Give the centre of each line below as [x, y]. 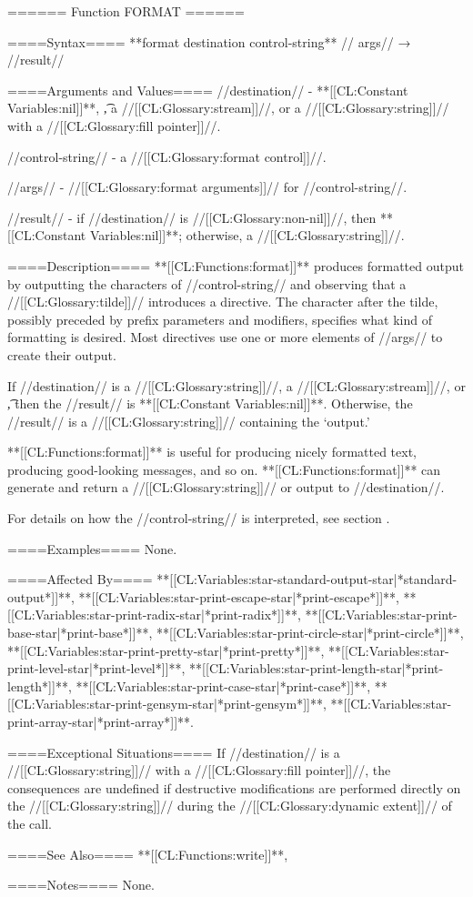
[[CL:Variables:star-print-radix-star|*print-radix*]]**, [154, 615]
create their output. [62, 354]
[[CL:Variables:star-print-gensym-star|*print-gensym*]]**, [167, 704]
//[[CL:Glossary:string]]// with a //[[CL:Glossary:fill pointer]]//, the [199, 770]
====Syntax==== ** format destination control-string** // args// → [209, 41]
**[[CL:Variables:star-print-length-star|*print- [317, 668]
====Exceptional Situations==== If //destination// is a [174, 752]
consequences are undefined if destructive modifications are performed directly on [234, 787]
